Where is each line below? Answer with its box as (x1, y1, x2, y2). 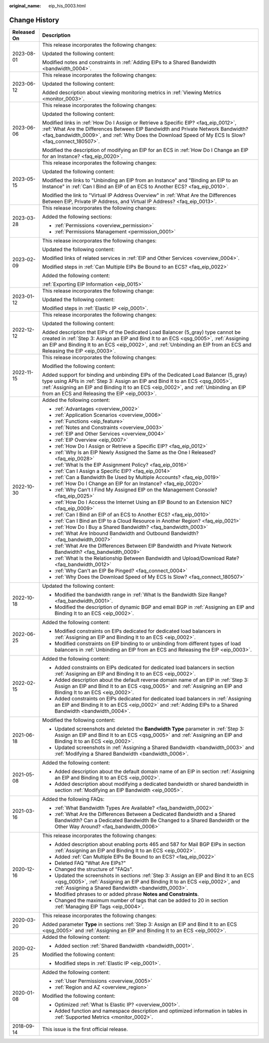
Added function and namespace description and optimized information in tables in (54, 1007, 248, 1014)
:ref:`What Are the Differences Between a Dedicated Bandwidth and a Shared (54, 810, 236, 817)
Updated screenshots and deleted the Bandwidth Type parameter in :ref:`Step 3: (54, 725, 245, 732)
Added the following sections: (42, 213, 112, 220)
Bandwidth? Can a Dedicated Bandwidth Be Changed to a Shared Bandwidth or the (54, 817, 250, 824)
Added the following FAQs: (42, 795, 105, 802)
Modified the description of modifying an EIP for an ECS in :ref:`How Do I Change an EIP (42, 146, 249, 153)
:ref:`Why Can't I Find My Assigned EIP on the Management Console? (54, 486, 218, 493)
